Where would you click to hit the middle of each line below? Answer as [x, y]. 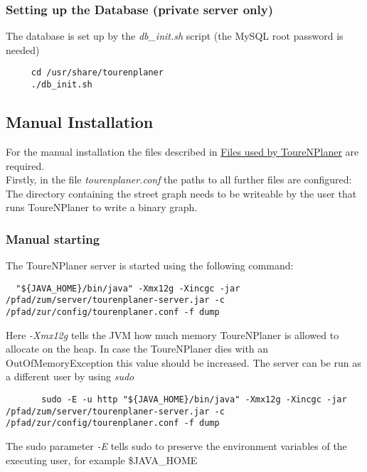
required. [25, 165]
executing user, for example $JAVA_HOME [102, 460]
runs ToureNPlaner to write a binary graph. [102, 207]
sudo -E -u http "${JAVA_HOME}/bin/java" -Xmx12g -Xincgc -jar [194, 400]
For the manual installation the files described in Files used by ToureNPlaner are [182, 151]
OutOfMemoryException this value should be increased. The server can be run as [183, 362]
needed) [23, 49]
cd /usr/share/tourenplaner [97, 73]
